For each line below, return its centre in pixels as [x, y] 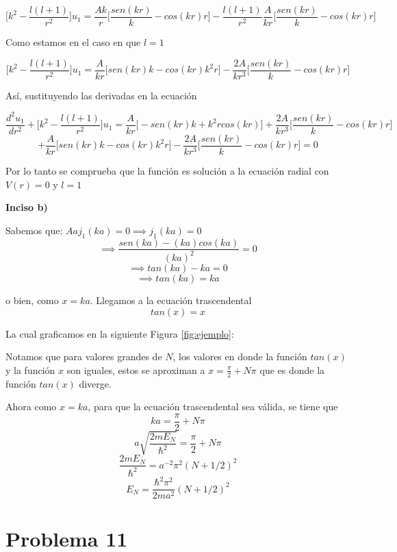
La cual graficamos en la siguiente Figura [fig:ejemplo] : [120, 333]
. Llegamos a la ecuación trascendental [171, 300]
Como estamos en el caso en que [73, 42]
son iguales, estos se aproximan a [136, 369]
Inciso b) [27, 207]
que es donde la [292, 369]
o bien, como [32, 300]
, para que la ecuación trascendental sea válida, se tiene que [213, 406]
